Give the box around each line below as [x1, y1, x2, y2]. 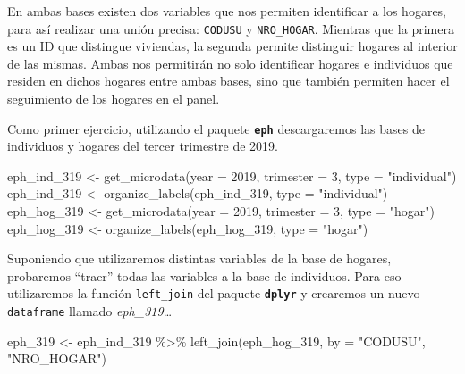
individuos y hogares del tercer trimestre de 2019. [7, 137, 278, 155]
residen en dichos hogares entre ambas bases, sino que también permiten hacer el [7, 71, 450, 90]
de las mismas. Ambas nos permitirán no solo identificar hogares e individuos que [7, 54, 453, 72]
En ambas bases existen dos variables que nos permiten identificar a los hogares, [7, 2, 447, 20]
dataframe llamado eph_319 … [7, 302, 173, 320]
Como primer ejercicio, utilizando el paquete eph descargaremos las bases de [7, 119, 425, 137]
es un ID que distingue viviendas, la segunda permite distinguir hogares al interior [7, 37, 458, 55]
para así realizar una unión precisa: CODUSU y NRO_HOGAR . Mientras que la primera [7, 19, 454, 37]
